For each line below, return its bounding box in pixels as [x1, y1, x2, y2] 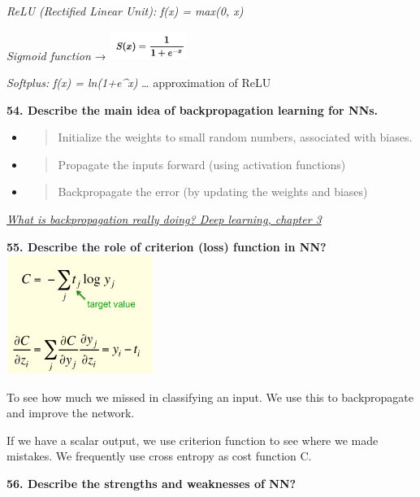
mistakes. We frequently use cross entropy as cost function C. [6, 447, 312, 464]
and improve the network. [6, 404, 135, 421]
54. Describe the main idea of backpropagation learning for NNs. [6, 101, 379, 118]
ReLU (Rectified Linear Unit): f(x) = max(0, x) [6, 2, 244, 19]
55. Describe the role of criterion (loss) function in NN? [6, 238, 327, 255]
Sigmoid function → [6, 46, 106, 63]
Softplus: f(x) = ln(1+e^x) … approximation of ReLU [6, 73, 271, 90]
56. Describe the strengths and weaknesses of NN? [6, 475, 297, 492]
